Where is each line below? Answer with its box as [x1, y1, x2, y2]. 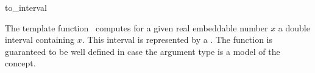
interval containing [5, 33, 75, 46]
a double [278, 21, 310, 34]
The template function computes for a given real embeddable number [5, 21, 268, 34]
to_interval [5, 1, 47, 13]
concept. [5, 57, 36, 69]
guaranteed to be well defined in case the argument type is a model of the [5, 45, 280, 57]
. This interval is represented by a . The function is [82, 33, 272, 46]
